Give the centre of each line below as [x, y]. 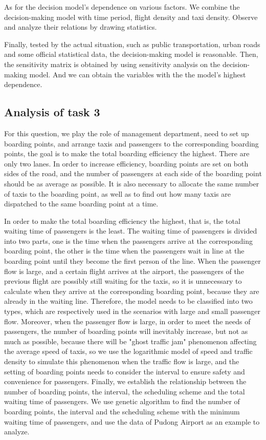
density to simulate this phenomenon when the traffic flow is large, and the [122, 361]
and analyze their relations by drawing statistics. [81, 27]
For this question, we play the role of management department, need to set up [127, 133]
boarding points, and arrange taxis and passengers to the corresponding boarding [131, 143]
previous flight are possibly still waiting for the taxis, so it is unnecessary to [123, 281]
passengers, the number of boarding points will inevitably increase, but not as [126, 331]
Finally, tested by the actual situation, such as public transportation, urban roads [132, 44]
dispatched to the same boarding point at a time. [81, 204]
